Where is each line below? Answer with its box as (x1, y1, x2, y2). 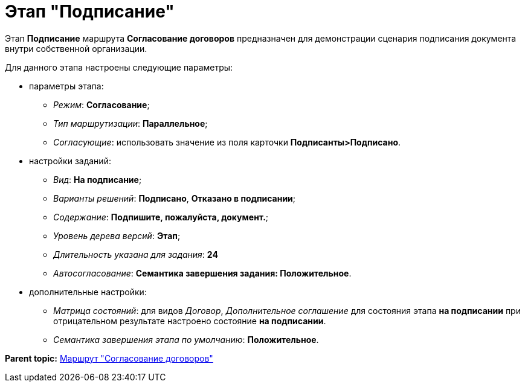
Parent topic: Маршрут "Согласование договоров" (5, 353, 213, 363)
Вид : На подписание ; (53, 174, 142, 185)
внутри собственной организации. (5, 43, 147, 54)
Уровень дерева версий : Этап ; (53, 230, 181, 241)
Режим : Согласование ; (53, 99, 150, 110)
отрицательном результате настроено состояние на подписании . (53, 315, 326, 326)
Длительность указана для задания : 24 (53, 249, 218, 260)
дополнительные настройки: (29, 286, 147, 297)
